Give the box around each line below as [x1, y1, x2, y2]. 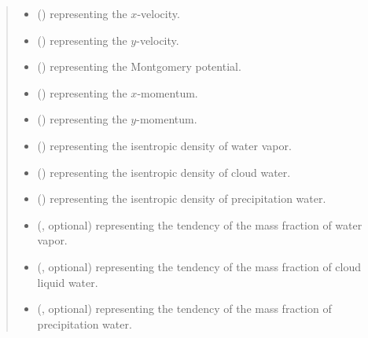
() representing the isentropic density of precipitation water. [37, 190, 326, 207]
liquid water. [37, 274, 98, 290]
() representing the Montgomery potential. [37, 58, 241, 75]
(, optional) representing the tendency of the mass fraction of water [37, 216, 362, 233]
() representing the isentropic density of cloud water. [37, 163, 291, 180]
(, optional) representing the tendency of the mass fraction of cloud [37, 258, 362, 274]
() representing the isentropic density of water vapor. [37, 137, 292, 153]
